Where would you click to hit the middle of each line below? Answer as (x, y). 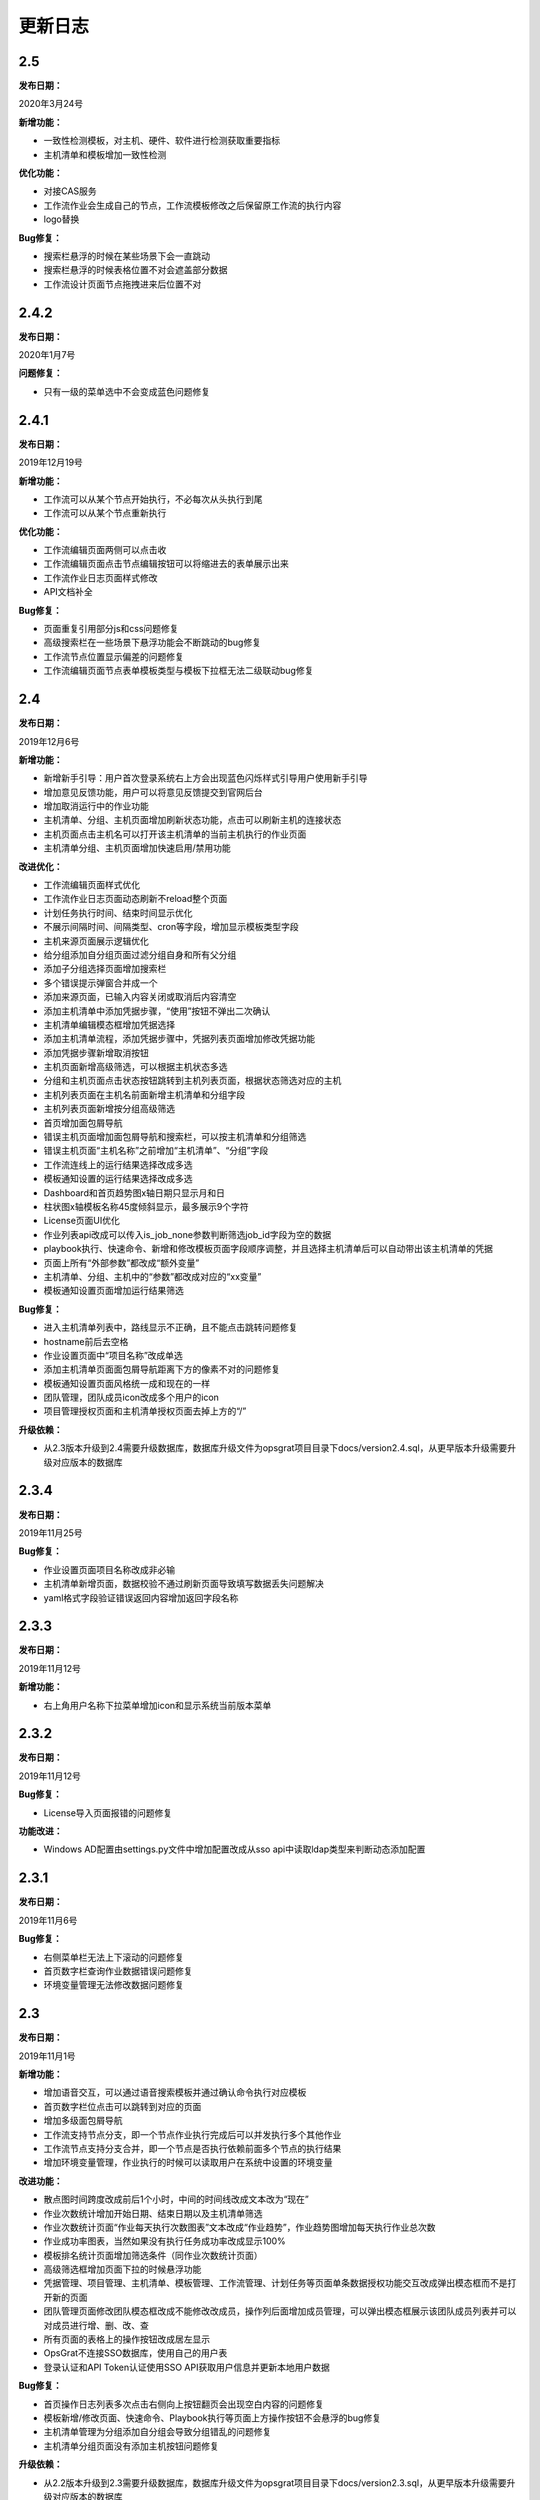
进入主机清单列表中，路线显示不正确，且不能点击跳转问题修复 (170, 1327)
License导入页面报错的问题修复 (108, 1812)
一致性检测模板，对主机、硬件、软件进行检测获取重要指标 (161, 141)
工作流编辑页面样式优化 (91, 885)
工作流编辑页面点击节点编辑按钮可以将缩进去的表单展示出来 (166, 564)
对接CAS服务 (70, 191)
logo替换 (61, 219)
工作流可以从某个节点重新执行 (105, 513)
